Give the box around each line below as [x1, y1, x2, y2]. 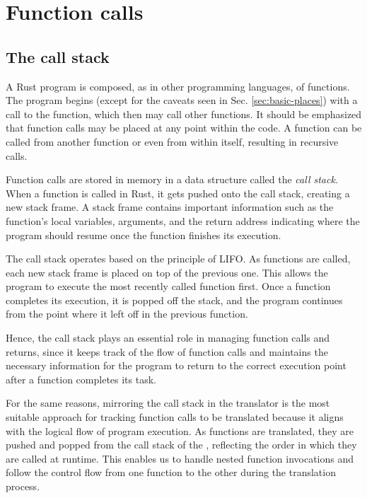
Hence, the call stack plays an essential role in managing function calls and [6, 330, 330, 345]
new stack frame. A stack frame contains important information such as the [6, 199, 334, 214]
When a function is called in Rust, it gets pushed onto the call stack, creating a [6, 185, 350, 200]
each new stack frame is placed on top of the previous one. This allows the [6, 265, 328, 279]
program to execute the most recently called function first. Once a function [6, 279, 331, 294]
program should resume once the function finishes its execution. [6, 227, 281, 242]
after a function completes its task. [6, 371, 156, 386]
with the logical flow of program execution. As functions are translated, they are [6, 423, 354, 438]
